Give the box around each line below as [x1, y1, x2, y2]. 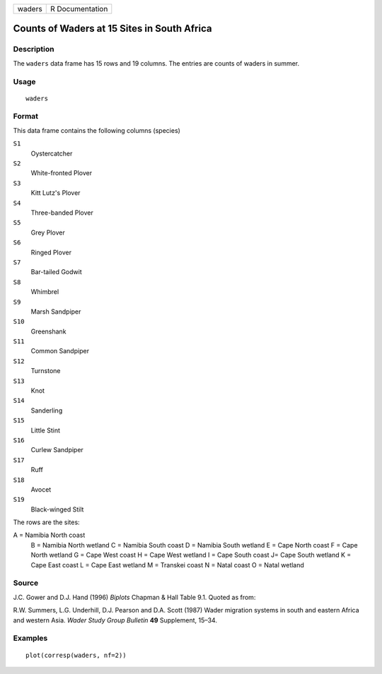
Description [13, 45, 54, 54]
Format [13, 112, 39, 122]
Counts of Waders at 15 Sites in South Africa [13, 23, 212, 35]
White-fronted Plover [30, 169, 92, 177]
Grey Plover [30, 228, 65, 237]
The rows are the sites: [13, 518, 81, 526]
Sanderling [30, 406, 63, 415]
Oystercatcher [30, 149, 73, 158]
